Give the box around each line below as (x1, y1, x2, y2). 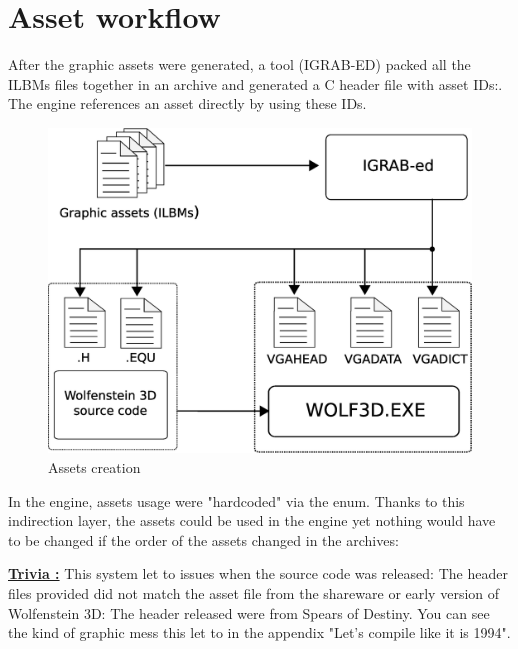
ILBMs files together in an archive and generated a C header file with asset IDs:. (8, 73, 503, 94)
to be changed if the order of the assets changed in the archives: (8, 529, 399, 550)
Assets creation (48, 456, 141, 477)
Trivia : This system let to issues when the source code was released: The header (8, 563, 508, 584)
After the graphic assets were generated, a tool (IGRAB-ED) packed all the (8, 54, 471, 75)
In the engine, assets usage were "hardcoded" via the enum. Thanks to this (8, 490, 465, 511)
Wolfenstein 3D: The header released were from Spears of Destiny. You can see (8, 602, 490, 623)
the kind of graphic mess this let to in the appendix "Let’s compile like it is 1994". (8, 622, 511, 643)
